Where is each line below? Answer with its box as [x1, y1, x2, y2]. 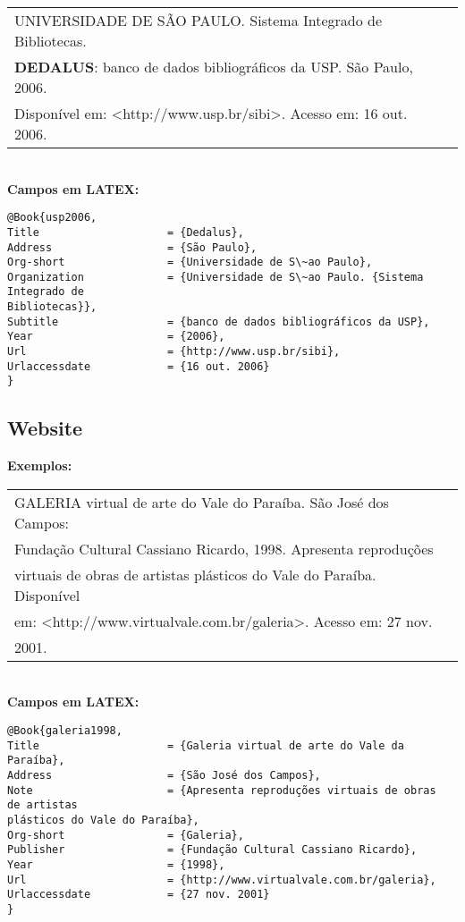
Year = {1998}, [7, 858, 225, 871]
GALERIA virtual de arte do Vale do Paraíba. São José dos [14, 491, 389, 512]
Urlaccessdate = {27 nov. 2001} [7, 888, 270, 901]
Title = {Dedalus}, [7, 225, 244, 239]
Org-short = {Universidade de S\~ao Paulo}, [7, 256, 373, 269]
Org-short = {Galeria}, [7, 828, 244, 842]
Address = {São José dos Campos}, [7, 769, 321, 782]
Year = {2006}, [7, 330, 225, 343]
